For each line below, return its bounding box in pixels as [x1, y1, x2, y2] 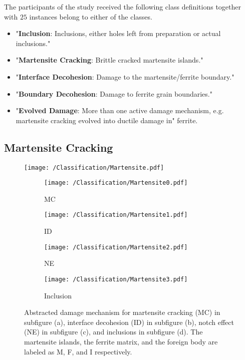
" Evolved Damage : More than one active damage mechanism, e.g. [16, 105, 224, 116]
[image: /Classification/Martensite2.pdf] [44, 243, 188, 251]
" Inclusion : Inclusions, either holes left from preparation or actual [16, 28, 221, 39]
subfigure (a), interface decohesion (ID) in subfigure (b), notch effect [24, 316, 234, 327]
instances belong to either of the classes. [29, 11, 152, 22]
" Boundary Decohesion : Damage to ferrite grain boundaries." [16, 88, 212, 99]
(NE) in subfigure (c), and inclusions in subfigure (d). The [24, 326, 203, 337]
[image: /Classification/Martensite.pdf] [24, 164, 164, 171]
